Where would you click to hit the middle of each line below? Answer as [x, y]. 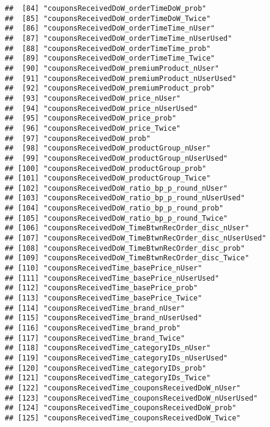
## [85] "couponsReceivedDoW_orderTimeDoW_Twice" [108, 18]
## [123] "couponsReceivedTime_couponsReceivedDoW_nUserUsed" [131, 398]
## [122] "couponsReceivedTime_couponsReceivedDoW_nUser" [123, 388]
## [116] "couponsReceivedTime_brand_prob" [93, 328]
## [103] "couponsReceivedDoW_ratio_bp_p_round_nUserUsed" [125, 198]
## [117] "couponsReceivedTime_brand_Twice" [95, 338]
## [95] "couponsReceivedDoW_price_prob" [91, 118]
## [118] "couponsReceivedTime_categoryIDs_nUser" [108, 348]
